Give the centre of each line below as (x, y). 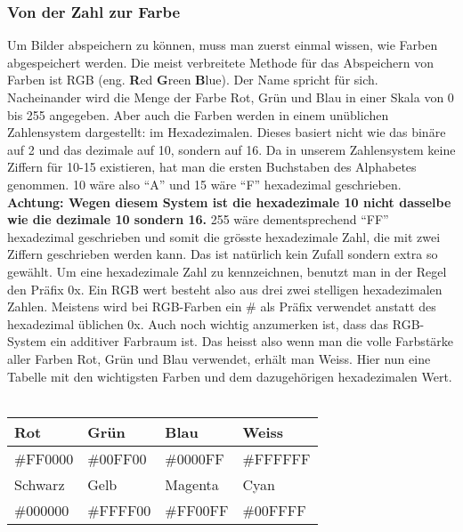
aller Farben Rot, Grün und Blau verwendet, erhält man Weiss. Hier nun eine (219, 358)
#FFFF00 (119, 510)
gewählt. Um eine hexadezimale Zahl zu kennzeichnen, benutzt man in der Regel (227, 271)
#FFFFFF (276, 458)
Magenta (192, 484)
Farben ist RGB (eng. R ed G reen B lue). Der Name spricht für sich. (193, 80)
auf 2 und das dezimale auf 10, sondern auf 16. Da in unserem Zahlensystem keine (231, 149)
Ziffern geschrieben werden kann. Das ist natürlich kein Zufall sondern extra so (223, 254)
